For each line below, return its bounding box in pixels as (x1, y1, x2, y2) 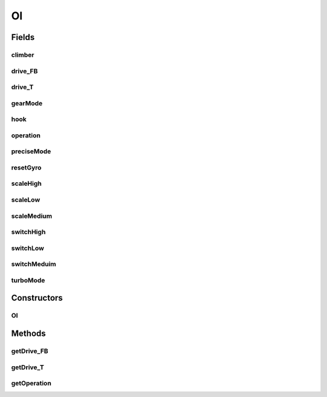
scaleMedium (11, 212, 53, 220)
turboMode (11, 276, 45, 284)
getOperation (11, 379, 51, 387)
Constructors (11, 293, 63, 303)
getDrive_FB (11, 347, 48, 355)
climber (11, 50, 35, 59)
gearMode (11, 99, 42, 107)
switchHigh (11, 228, 46, 236)
